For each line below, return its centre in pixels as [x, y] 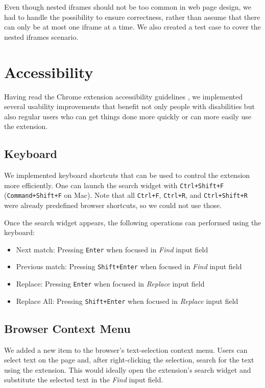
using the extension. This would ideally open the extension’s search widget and [128, 369]
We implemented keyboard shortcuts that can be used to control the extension [127, 175]
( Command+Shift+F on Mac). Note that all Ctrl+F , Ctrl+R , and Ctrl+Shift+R [126, 195]
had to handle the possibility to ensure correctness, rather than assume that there [132, 17]
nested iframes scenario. [41, 36]
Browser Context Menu [67, 328]
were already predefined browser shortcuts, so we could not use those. [113, 205]
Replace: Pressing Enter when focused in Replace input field [110, 284]
